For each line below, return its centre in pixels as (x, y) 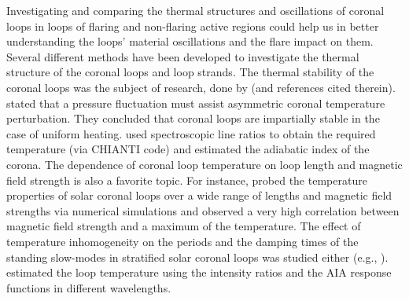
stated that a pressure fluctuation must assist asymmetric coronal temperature (196, 103)
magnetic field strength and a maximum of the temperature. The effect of (184, 226)
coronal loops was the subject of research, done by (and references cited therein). (201, 87)
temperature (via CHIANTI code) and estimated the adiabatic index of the (188, 149)
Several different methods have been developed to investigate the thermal (183, 56)
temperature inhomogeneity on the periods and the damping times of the (182, 241)
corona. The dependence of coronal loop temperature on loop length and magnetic (204, 164)
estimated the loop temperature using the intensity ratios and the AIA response (199, 272)
